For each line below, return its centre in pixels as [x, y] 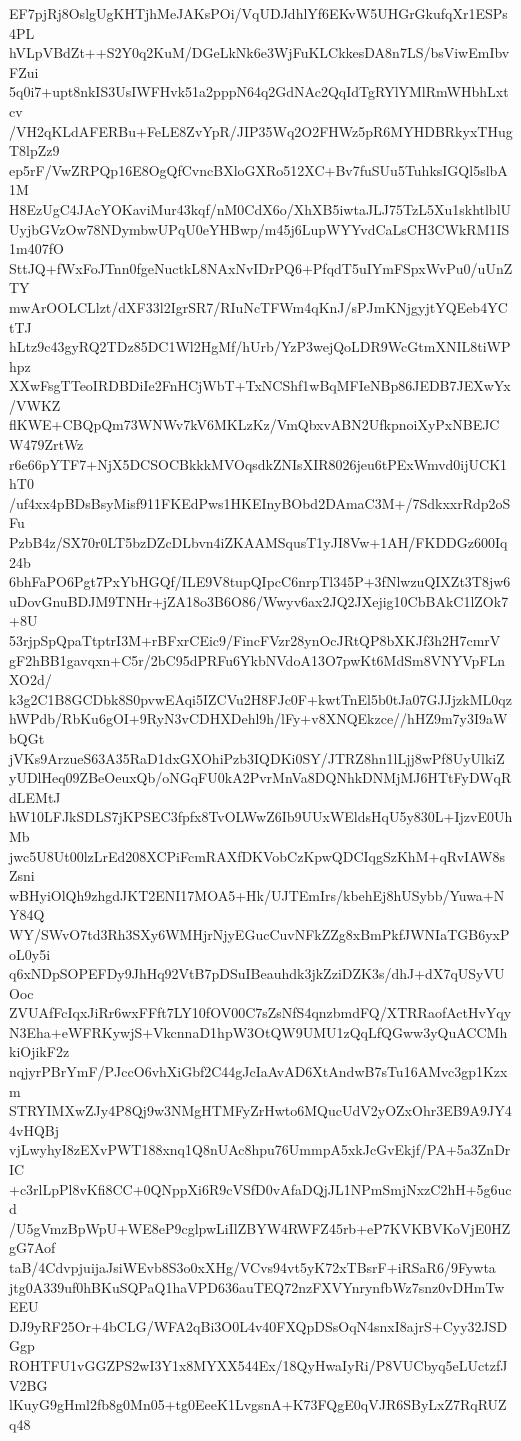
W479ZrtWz [46, 444]
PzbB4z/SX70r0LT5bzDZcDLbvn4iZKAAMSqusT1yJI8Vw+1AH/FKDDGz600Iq [258, 542]
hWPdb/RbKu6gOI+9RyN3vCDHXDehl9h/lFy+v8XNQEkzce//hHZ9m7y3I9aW [258, 718]
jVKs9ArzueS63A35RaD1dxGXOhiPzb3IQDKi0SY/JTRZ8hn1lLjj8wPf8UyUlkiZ [257, 757]
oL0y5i [30, 953]
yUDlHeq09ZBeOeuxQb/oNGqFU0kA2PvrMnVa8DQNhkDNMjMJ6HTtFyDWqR [260, 777]
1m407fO [36, 248]
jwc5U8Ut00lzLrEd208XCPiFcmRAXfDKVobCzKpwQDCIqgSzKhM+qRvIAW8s [257, 855]
